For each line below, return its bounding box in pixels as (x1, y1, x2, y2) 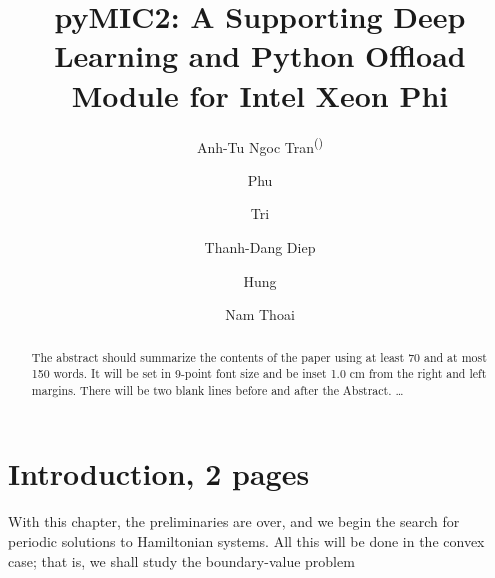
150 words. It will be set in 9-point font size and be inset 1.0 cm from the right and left (31, 365, 487, 382)
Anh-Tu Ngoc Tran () (196, 133, 324, 157)
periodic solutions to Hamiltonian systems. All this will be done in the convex (8, 531, 485, 552)
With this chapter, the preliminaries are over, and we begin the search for (8, 511, 460, 532)
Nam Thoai (225, 304, 295, 325)
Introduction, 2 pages (8, 453, 310, 494)
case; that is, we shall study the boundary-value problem (8, 550, 355, 571)
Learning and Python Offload (54, 35, 466, 76)
